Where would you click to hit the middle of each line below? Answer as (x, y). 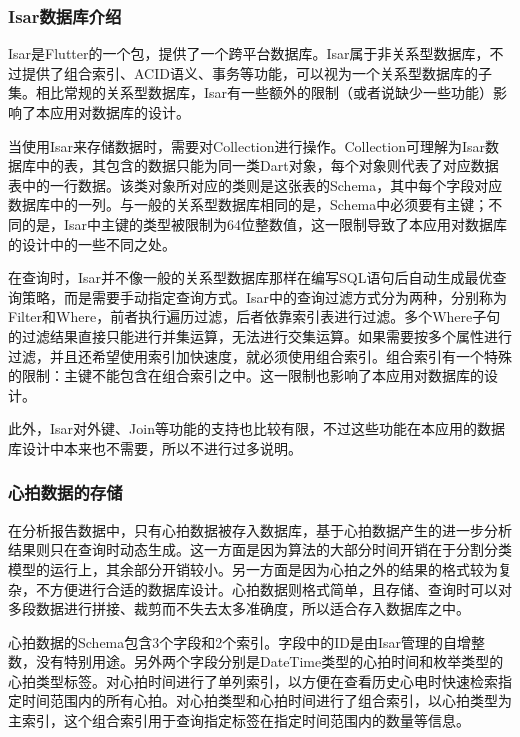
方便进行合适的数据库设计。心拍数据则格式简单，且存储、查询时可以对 (280, 588)
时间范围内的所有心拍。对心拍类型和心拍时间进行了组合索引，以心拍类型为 (266, 700)
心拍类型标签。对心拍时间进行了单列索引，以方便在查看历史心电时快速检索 (253, 680)
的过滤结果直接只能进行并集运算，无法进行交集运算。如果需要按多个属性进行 (260, 335)
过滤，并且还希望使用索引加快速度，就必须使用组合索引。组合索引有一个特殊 (260, 355)
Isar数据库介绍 (65, 15)
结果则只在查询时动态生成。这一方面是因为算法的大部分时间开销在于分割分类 (260, 549)
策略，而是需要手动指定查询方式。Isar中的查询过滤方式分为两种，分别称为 (264, 296)
